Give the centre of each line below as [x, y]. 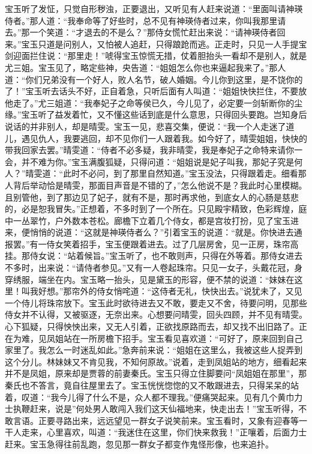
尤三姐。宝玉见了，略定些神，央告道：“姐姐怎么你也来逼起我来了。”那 [141, 67]
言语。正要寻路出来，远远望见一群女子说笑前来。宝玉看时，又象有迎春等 [156, 420]
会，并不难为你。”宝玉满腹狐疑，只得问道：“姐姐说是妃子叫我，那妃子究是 [150, 161]
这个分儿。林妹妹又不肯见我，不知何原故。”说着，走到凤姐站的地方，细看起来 [156, 361]
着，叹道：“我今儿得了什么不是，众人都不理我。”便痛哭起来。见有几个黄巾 [150, 397]
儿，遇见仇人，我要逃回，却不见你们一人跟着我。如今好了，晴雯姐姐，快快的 [156, 138]
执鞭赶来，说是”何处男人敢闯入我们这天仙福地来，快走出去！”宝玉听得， [156, 409]
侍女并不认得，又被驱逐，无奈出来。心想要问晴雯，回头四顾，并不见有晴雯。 [156, 314]
